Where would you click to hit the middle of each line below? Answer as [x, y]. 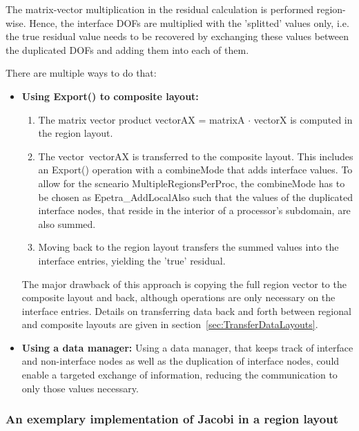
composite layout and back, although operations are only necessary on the [178, 297]
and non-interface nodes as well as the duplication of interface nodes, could [181, 361]
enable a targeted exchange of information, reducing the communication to [179, 375]
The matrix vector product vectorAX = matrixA [142, 119]
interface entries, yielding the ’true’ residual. [132, 260]
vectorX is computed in [303, 119]
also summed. [67, 223]
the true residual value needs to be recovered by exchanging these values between [177, 36]
